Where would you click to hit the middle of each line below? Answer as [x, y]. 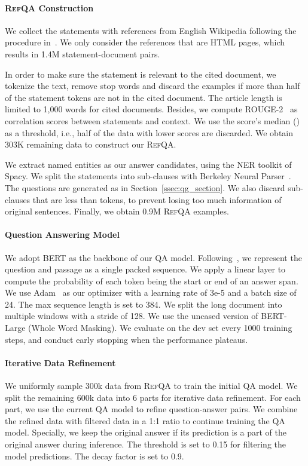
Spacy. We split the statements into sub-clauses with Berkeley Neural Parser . [148, 176]
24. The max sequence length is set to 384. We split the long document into [144, 304]
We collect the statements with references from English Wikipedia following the [151, 30]
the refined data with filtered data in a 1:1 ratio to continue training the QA [145, 420]
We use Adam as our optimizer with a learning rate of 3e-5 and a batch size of [151, 292]
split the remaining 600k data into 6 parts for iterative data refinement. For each [153, 397]
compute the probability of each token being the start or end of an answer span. [152, 280]
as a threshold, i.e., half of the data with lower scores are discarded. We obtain [149, 132]
